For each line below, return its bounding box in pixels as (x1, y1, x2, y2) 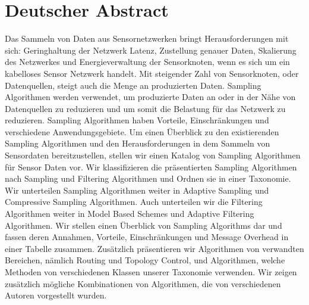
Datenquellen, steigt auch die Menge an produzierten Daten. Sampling (5, 79, 261, 91)
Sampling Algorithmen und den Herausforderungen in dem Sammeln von (5, 137, 270, 150)
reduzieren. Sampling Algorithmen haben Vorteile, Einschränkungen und (5, 114, 269, 126)
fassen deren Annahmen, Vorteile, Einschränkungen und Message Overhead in (5, 231, 289, 243)
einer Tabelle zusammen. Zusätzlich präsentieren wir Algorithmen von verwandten (5, 242, 304, 254)
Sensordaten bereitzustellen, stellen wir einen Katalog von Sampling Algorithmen (5, 149, 301, 161)
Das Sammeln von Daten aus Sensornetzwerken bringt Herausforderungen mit (5, 32, 289, 45)
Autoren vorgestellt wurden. (5, 289, 107, 301)
